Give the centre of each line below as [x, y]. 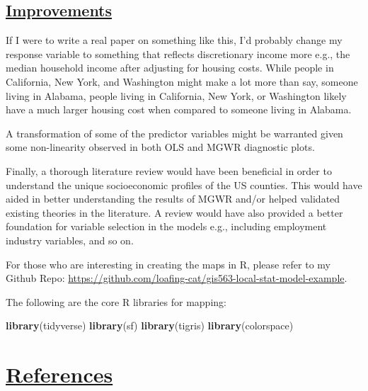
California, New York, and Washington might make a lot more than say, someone [182, 81]
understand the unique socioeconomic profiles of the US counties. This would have [184, 185]
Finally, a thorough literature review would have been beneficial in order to [169, 170]
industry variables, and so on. [70, 240]
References [59, 374]
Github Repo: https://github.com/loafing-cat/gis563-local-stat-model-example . [177, 278]
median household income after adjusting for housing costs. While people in [170, 68]
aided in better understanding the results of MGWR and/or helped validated [173, 199]
